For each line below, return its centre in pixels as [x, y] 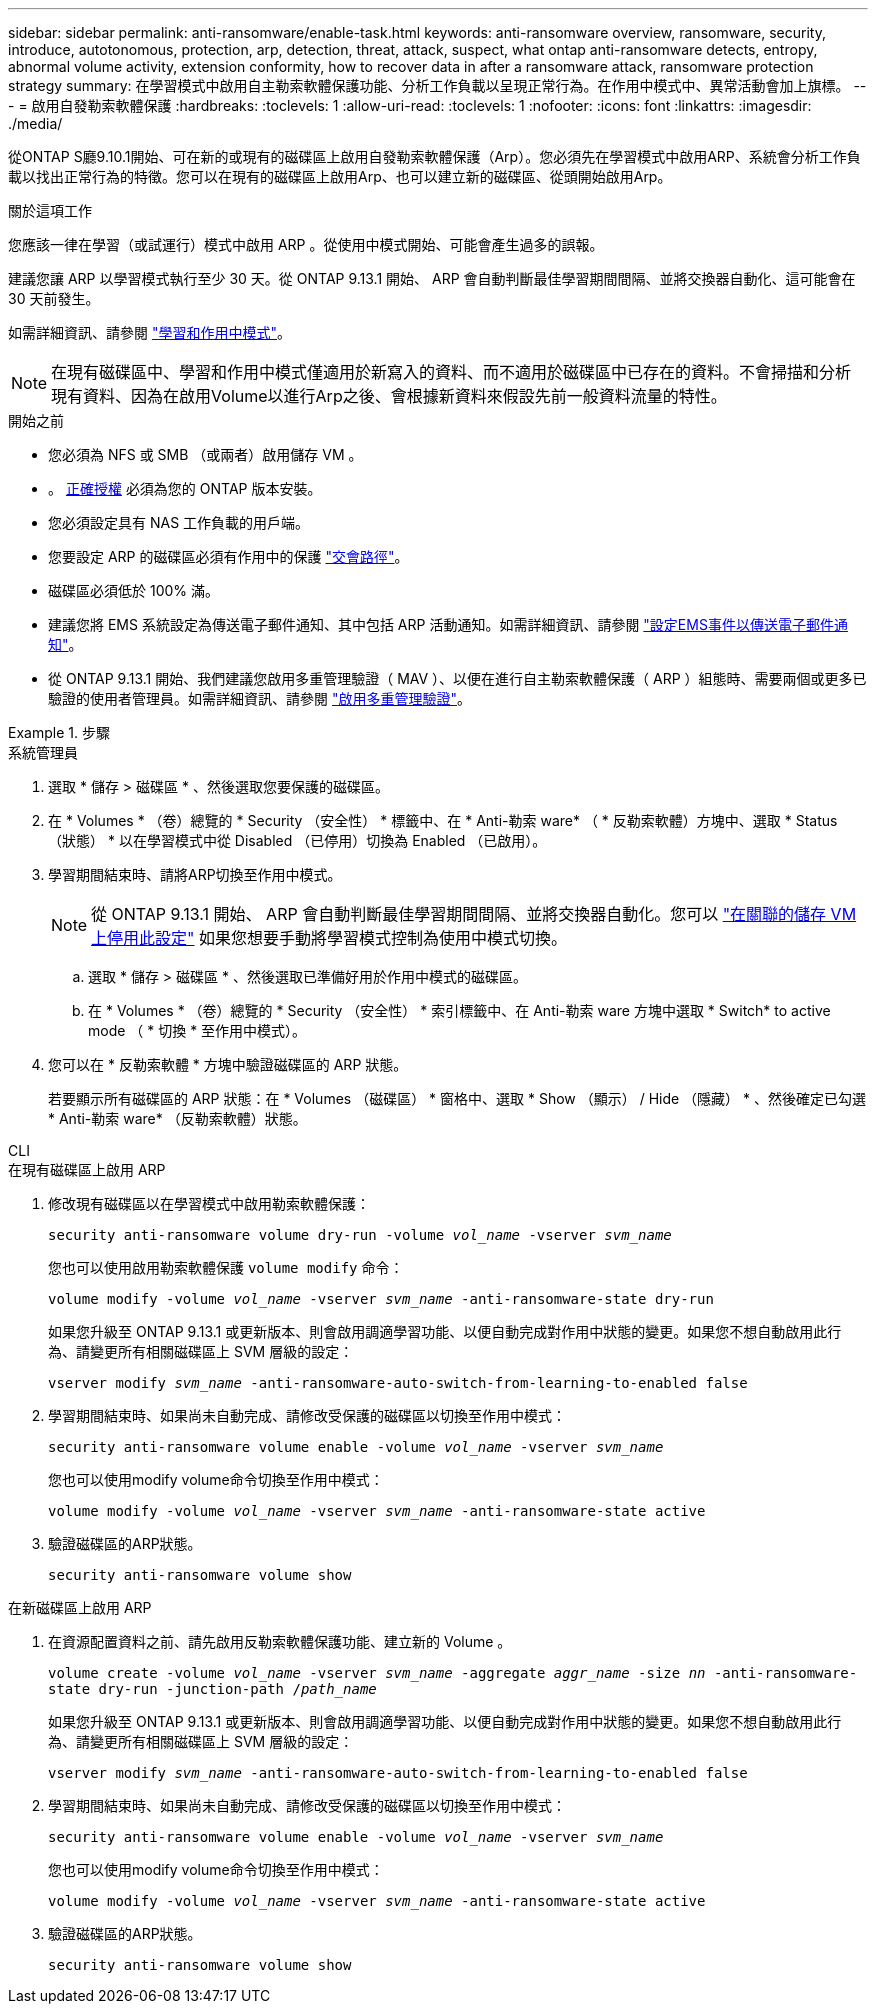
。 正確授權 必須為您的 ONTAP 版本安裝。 [185, 488]
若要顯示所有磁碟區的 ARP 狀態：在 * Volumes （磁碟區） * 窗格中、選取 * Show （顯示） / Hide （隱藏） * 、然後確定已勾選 [457, 1098]
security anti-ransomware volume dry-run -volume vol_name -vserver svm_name [360, 1235]
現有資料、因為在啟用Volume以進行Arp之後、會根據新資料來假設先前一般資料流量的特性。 [389, 396]
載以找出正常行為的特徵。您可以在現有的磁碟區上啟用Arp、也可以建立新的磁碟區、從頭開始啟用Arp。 [340, 176]
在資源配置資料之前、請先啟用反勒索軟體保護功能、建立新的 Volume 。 [280, 1641]
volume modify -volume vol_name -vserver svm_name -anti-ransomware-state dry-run [381, 1299]
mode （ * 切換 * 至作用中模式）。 [197, 1030]
